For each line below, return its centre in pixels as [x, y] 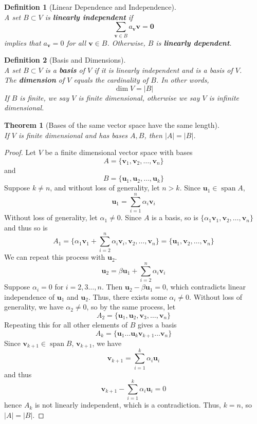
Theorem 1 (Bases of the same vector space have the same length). [112, 125]
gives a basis [157, 324]
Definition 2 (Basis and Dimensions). [65, 60]
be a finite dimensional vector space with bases [119, 152]
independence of [30, 296]
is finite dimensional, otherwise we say [139, 97]
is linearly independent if [89, 17]
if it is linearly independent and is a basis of [163, 70]
